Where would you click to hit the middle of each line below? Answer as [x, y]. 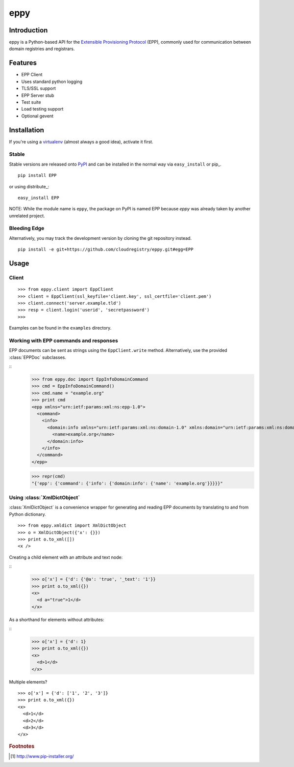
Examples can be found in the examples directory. [60, 328]
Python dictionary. [27, 514]
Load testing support [42, 109]
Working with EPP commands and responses [64, 341]
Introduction [28, 30]
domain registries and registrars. [42, 49]
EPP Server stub [38, 95]
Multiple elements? [28, 682]
